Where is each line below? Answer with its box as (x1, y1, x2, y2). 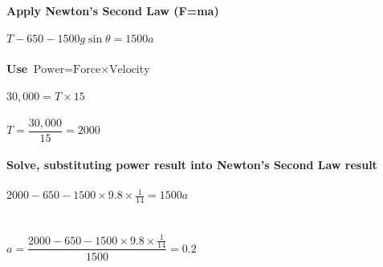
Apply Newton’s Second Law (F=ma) (6, 2, 219, 19)
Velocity (109, 63, 150, 75)
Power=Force (33, 63, 101, 75)
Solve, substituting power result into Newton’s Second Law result (6, 156, 377, 173)
